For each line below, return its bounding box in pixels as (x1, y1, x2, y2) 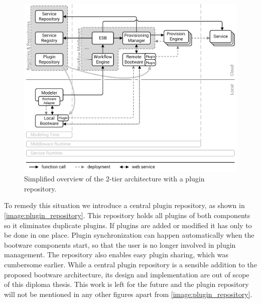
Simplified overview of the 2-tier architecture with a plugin (24, 173, 205, 184)
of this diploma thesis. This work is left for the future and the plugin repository (4, 279, 249, 289)
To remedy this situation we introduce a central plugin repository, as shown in (4, 200, 245, 211)
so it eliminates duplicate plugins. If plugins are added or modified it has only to (4, 220, 252, 230)
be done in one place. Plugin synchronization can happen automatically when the (4, 230, 254, 240)
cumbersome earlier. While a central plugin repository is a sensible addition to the (4, 259, 257, 269)
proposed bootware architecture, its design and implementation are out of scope (4, 269, 249, 279)
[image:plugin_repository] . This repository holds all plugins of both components (4, 210, 250, 221)
